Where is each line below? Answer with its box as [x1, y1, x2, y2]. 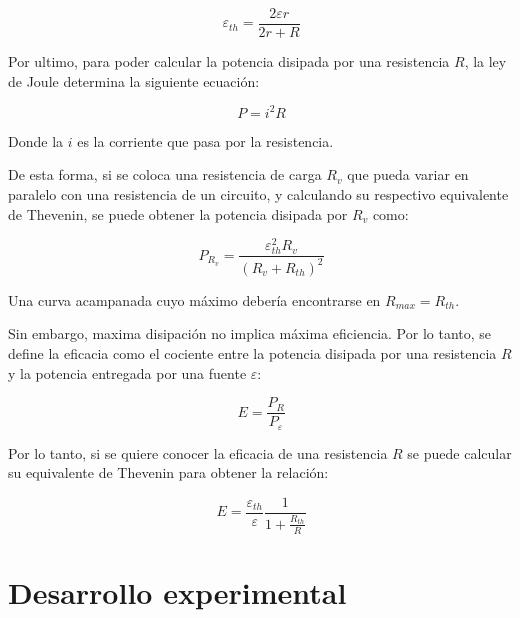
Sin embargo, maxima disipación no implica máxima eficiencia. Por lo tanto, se [8, 323, 492, 344]
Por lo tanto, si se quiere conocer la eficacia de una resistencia [8, 442, 388, 463]
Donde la [8, 130, 64, 151]
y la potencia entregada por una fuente [8, 362, 247, 383]
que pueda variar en [347, 164, 469, 185]
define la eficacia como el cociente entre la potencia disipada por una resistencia [8, 342, 497, 363]
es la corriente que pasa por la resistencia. [77, 130, 334, 151]
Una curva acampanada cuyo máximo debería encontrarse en [8, 289, 381, 310]
